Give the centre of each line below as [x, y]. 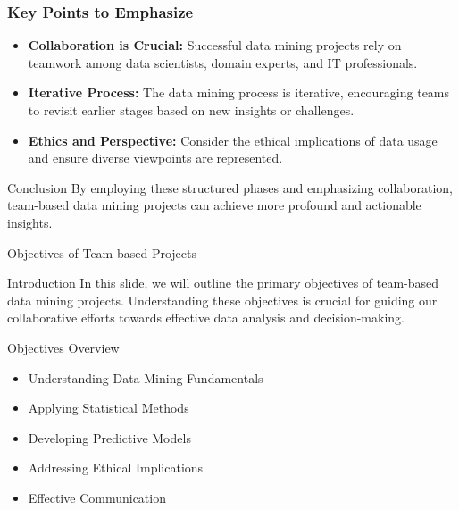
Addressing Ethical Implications [116, 468]
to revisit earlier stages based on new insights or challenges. [191, 110]
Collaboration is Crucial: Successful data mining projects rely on [215, 45]
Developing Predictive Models [109, 437]
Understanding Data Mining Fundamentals [146, 377]
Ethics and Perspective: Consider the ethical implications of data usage [233, 140]
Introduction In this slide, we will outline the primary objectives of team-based [223, 283]
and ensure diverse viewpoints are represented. [155, 158]
